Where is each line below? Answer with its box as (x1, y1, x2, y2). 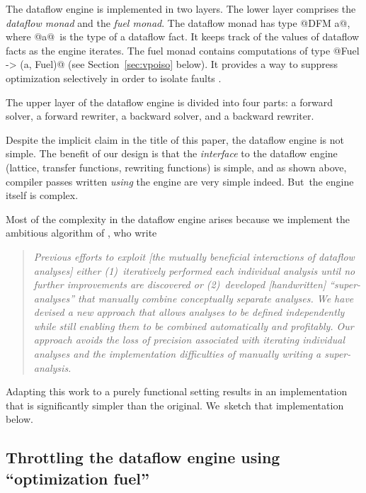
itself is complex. (6, 188, 79, 203)
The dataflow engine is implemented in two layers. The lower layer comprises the (6, 1, 356, 16)
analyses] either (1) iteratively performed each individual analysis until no (33, 263, 355, 278)
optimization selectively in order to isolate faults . (6, 70, 222, 85)
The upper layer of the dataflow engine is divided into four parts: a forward (6, 94, 333, 109)
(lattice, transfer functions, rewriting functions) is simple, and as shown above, (6, 159, 347, 174)
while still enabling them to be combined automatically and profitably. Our (33, 318, 354, 333)
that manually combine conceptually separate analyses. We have (78, 290, 354, 305)
